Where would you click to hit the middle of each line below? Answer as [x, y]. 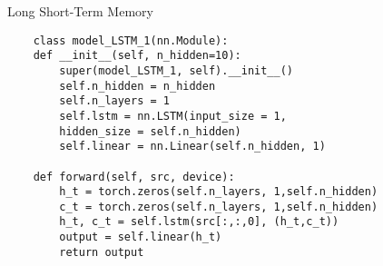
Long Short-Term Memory [80, 11]
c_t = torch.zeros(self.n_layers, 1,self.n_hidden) [219, 207]
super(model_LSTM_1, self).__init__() [176, 70]
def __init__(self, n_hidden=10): [137, 56]
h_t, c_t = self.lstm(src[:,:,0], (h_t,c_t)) [199, 222]
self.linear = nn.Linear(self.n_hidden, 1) [192, 147]
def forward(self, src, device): [134, 177]
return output [102, 252]
